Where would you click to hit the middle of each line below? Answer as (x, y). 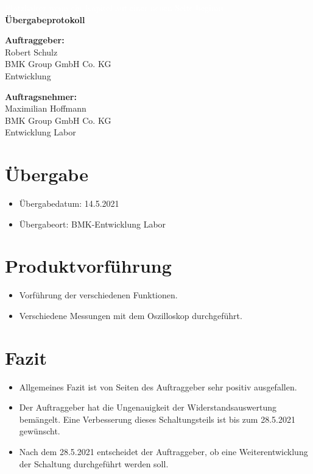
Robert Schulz (31, 52)
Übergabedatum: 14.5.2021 (69, 203)
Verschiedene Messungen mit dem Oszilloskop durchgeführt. (131, 315)
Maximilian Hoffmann (46, 108)
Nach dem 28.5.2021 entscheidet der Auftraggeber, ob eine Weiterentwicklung (164, 452)
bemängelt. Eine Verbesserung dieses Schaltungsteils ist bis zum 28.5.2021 (157, 419)
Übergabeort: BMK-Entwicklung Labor (93, 224)
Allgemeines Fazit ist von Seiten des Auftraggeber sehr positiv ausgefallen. (158, 386)
